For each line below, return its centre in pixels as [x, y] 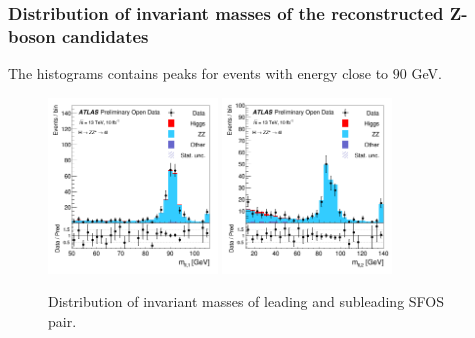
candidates [105, 35]
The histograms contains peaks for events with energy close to [198, 73]
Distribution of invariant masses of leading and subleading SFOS [246, 301]
